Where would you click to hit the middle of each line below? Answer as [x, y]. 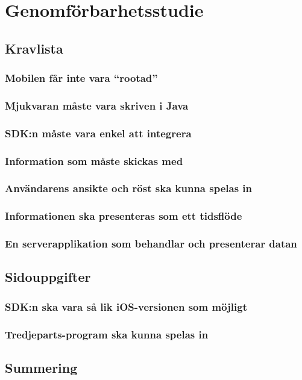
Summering [41, 367]
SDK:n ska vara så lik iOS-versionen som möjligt [126, 306]
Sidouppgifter [48, 277]
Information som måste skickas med [94, 160]
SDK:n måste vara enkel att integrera [98, 133]
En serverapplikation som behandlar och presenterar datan [151, 244]
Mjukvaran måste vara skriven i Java [97, 105]
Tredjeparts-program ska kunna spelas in [107, 334]
